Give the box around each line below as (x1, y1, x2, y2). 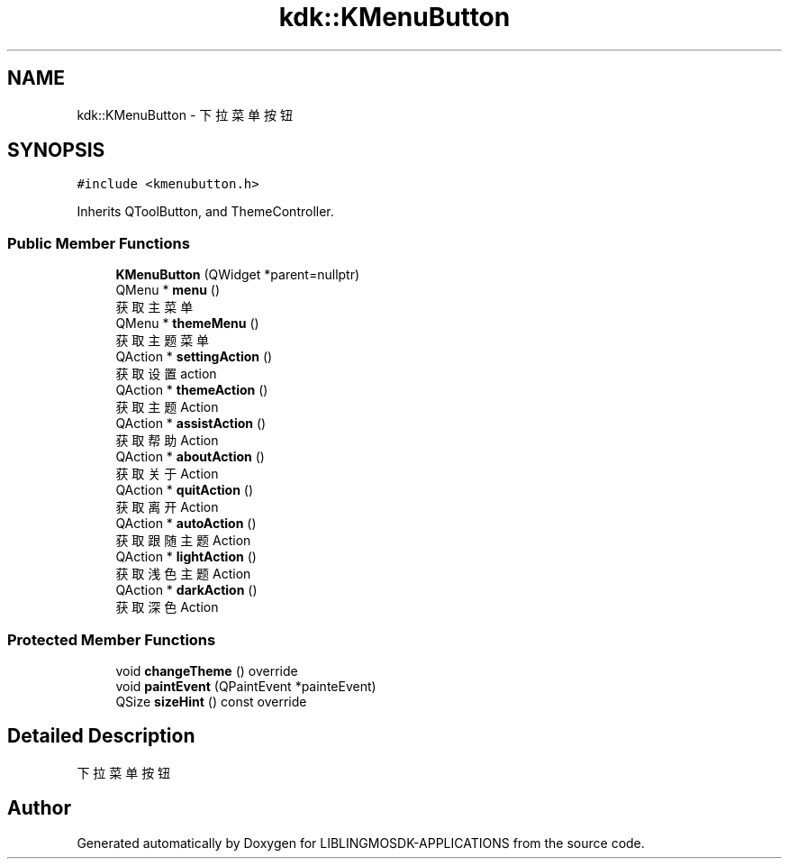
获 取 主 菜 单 (115, 299, 194, 315)
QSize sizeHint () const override (115, 693, 307, 709)
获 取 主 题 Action (115, 399, 219, 415)
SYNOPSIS (7, 139, 105, 162)
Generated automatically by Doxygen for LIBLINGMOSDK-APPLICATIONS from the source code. (77, 834, 645, 851)
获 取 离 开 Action (115, 499, 219, 515)
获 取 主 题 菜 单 (115, 333, 210, 349)
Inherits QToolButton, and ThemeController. (77, 204, 334, 220)
